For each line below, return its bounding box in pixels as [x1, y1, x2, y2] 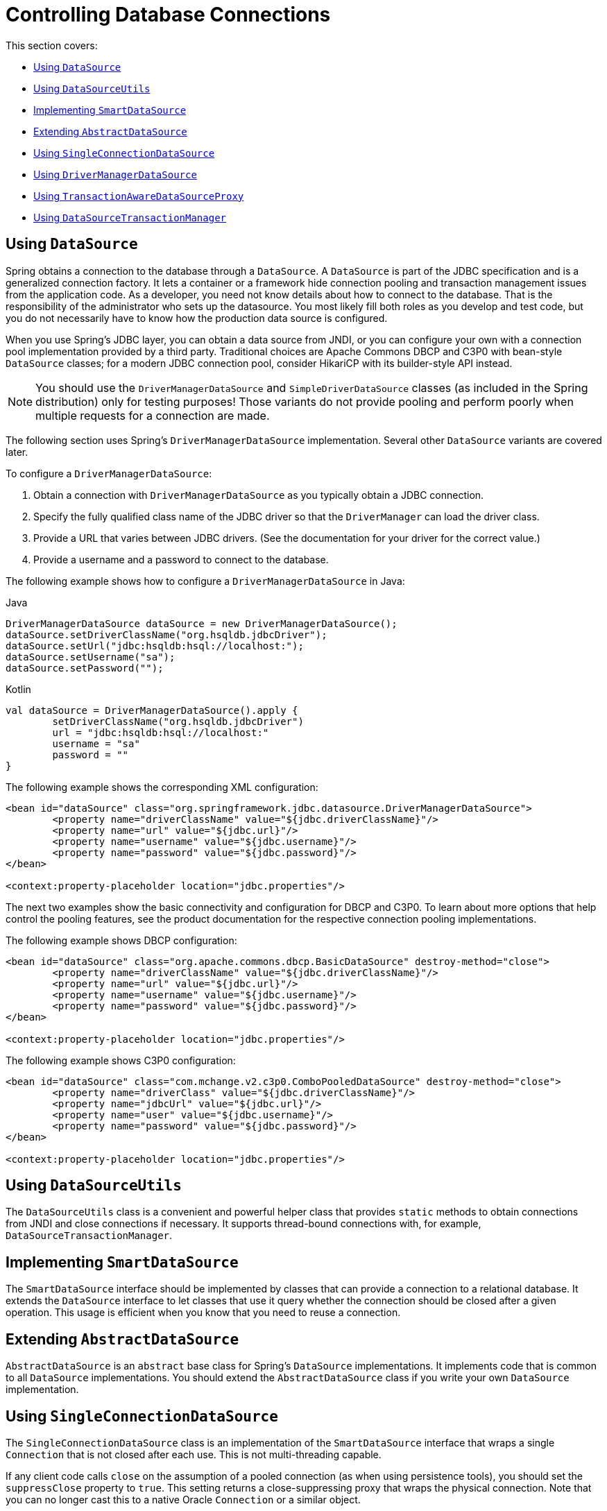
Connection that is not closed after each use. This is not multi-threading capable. [6, 1448, 382, 1460]
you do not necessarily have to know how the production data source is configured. [6, 311, 388, 324]
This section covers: [6, 39, 98, 51]
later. [6, 445, 28, 458]
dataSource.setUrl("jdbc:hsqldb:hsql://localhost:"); [6, 640, 304, 651]
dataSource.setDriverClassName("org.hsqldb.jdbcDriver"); [6, 629, 327, 640]
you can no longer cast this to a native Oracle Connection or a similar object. [6, 1493, 361, 1505]
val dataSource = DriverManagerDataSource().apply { [6, 704, 298, 716]
